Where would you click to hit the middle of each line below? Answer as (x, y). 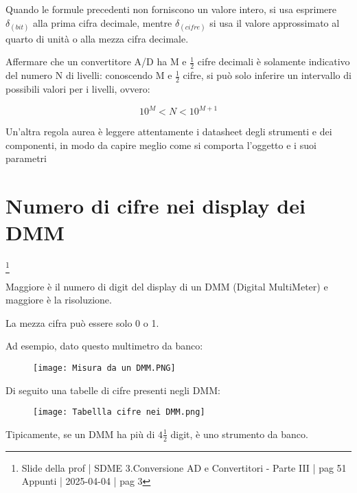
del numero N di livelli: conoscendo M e (89, 75)
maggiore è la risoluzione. (59, 300)
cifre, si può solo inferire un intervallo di (267, 75)
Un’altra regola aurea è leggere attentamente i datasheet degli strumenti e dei (169, 131)
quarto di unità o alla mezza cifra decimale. (97, 38)
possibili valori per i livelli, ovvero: (78, 89)
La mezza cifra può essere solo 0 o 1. (82, 322)
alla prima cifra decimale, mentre (102, 22)
